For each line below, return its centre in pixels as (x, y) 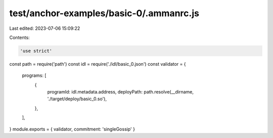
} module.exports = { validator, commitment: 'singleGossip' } (72, 129)
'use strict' (36, 51)
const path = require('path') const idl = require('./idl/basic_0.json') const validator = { (98, 64)
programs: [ (34, 75)
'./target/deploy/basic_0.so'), (77, 99)
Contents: (19, 37)
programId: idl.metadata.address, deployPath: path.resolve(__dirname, (121, 92)
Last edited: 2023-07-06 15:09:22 (45, 28)
